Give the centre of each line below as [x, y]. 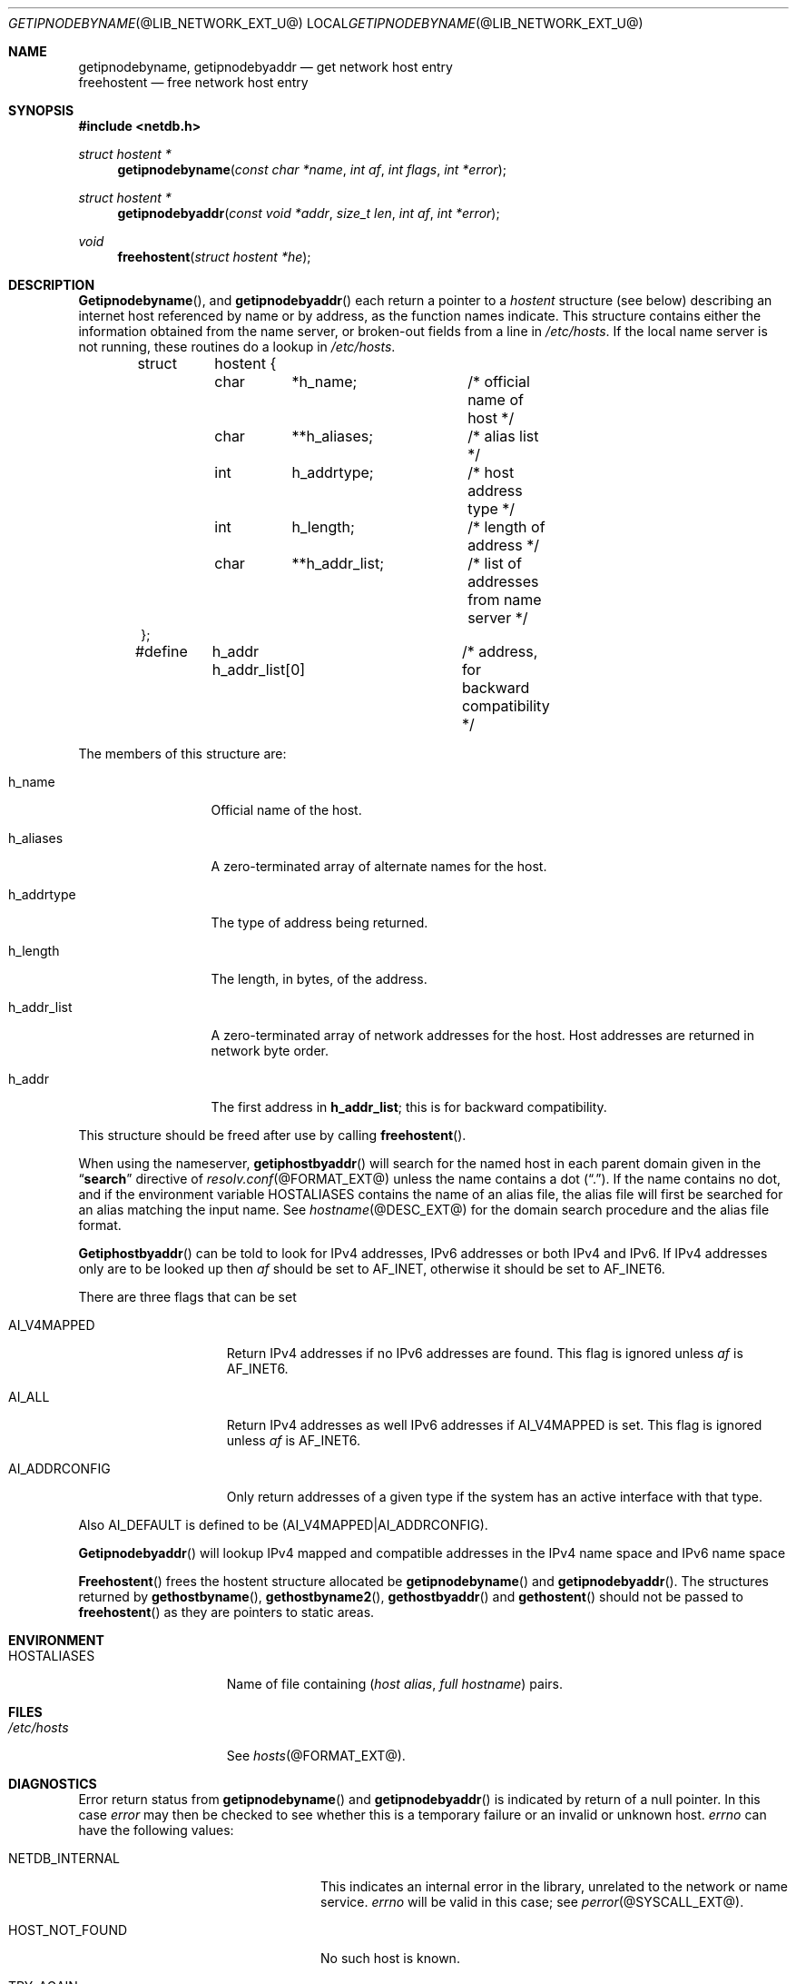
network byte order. [270, 1051]
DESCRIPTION [52, 285]
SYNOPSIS [41, 110]
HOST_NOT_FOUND [68, 1930]
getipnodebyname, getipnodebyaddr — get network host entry [265, 67]
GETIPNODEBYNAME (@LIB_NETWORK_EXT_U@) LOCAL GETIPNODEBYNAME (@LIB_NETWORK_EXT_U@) [326, 23]
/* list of [495, 563]
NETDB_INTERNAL [64, 1858]
